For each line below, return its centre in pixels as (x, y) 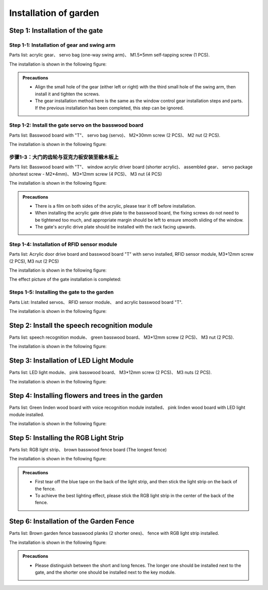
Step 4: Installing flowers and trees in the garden (86, 396)
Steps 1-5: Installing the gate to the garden (62, 292)
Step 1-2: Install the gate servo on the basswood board (76, 125)
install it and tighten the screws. (67, 94)
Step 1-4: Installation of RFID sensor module (63, 244)
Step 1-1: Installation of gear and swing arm (62, 45)
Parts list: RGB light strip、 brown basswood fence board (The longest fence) (88, 450)
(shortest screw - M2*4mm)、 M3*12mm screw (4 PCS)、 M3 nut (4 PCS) (86, 174)
